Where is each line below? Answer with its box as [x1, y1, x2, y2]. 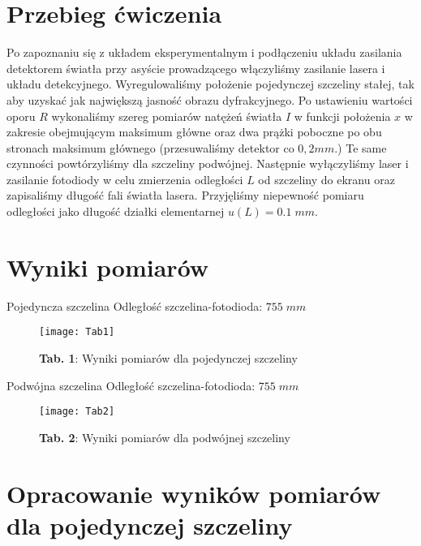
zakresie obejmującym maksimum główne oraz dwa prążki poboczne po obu [6, 123, 382, 140]
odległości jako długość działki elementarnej [6, 203, 225, 220]
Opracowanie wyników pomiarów [6, 476, 381, 509]
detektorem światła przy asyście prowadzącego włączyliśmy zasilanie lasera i [6, 59, 385, 76]
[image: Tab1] [39, 326, 115, 338]
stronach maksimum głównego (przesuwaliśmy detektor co [6, 139, 294, 156]
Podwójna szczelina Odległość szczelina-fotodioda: [6, 376, 256, 393]
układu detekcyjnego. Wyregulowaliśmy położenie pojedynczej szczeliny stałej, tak [6, 75, 415, 92]
